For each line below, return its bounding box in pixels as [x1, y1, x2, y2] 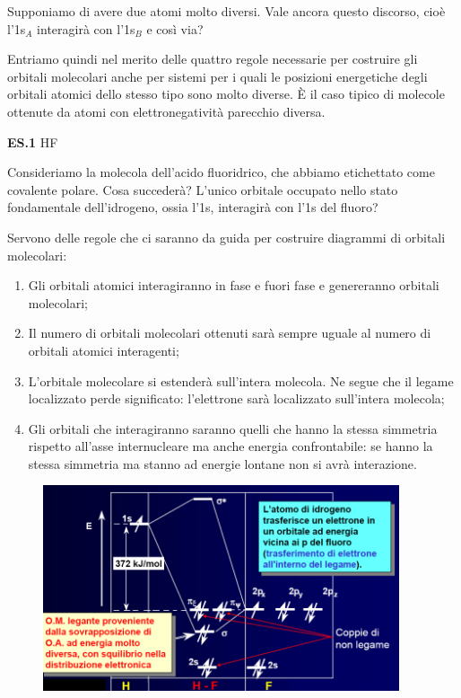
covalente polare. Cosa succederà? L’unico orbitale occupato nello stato [7, 180, 398, 199]
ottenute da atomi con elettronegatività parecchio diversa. [7, 102, 326, 120]
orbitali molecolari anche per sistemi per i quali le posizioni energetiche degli [7, 66, 428, 85]
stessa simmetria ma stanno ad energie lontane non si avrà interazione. [28, 454, 417, 473]
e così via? [146, 19, 204, 38]
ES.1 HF [7, 132, 58, 151]
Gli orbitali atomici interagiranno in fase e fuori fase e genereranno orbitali [28, 276, 439, 295]
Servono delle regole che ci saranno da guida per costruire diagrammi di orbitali [7, 227, 446, 246]
